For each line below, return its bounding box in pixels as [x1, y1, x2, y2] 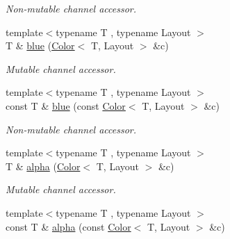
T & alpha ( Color [6, 158, 81, 173]
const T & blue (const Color [6, 98, 126, 113]
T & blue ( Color [6, 38, 75, 53]
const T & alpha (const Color [6, 219, 131, 233]
